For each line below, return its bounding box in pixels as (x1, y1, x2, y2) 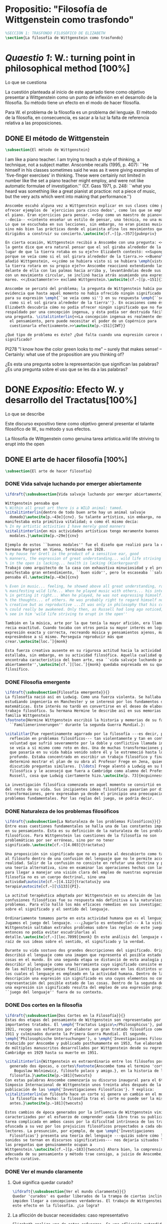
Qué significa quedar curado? (12, 1180, 74, 1186)
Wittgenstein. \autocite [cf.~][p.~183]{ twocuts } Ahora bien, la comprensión (5, 1147, 166, 1152)
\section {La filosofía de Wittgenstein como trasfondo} (5, 35, 123, 40)
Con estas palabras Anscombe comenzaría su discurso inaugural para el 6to (5, 1077, 166, 1083)
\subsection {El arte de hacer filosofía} (5, 468, 92, 474)
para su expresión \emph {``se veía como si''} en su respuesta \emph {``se (5, 296, 164, 301)
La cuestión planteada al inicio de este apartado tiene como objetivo (5, 89, 145, 95)
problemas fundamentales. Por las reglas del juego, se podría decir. (5, 796, 155, 801)
